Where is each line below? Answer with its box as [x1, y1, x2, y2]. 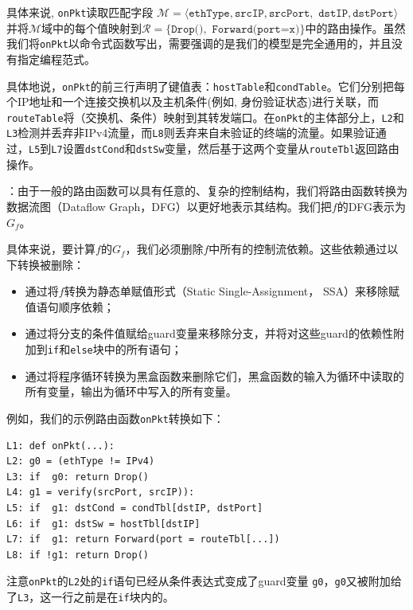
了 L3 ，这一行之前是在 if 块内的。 [6, 588, 174, 604]
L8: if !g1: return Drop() [6, 549, 149, 561]
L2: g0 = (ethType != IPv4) [6, 456, 155, 467]
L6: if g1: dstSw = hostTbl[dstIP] [6, 518, 201, 530]
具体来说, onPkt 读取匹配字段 [6, 4, 154, 20]
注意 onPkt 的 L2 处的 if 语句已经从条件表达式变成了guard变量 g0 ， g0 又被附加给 [6, 573, 402, 589]
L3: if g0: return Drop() [6, 471, 149, 483]
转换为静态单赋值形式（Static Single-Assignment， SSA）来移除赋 [64, 283, 400, 299]
